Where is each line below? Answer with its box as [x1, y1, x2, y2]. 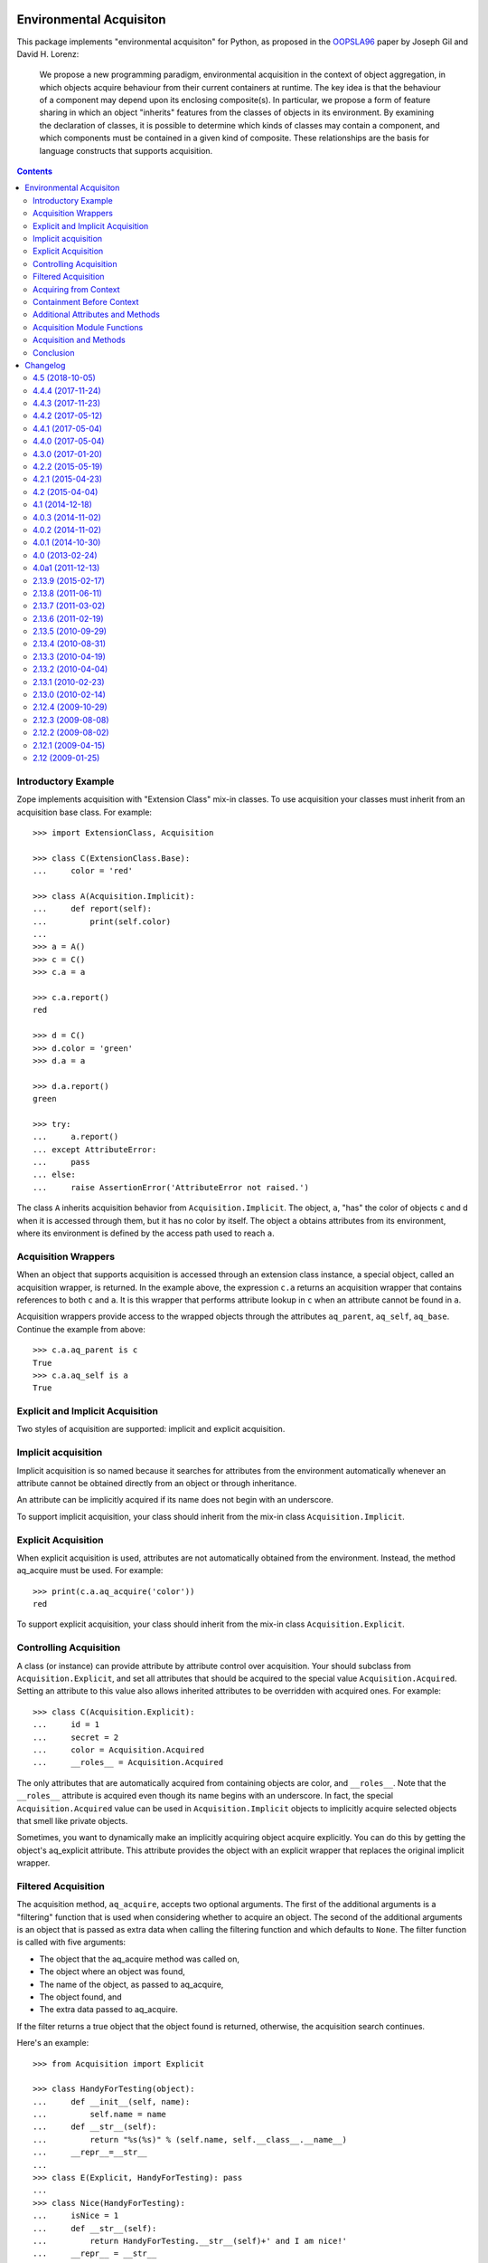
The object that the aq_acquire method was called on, [39, 1953, 239, 1964]
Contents [16, 166, 53, 177]
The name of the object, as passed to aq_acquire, [39, 1979, 224, 1990]
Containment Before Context [33, 296, 139, 307]
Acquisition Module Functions [33, 321, 144, 332]
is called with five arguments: [16, 1937, 127, 1948]
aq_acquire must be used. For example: [16, 1565, 164, 1576]
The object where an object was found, [39, 1966, 185, 1977]
